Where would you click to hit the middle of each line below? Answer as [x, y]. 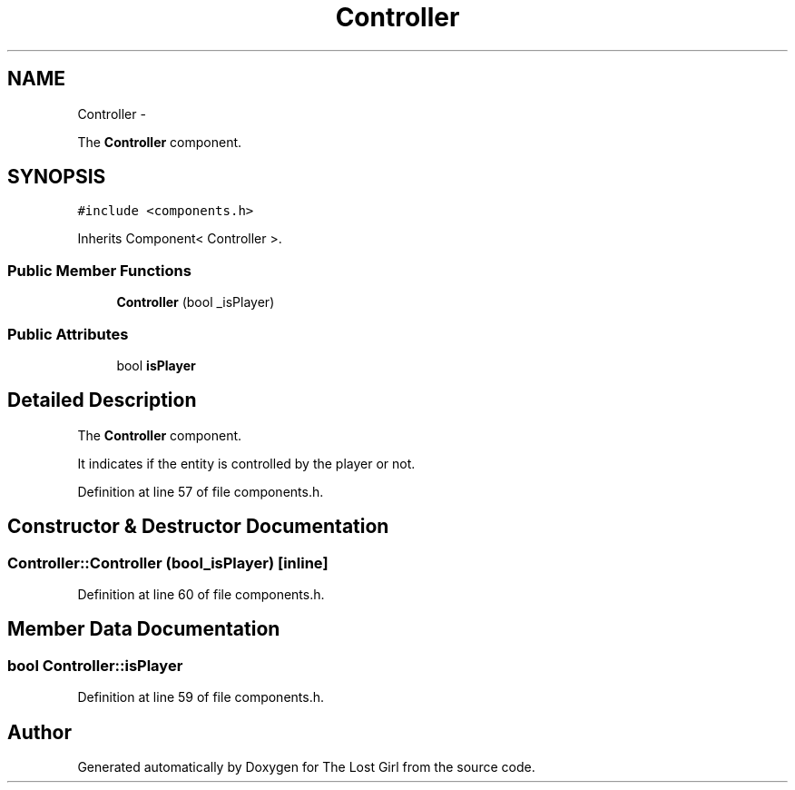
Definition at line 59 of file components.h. [201, 697]
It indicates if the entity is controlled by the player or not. [246, 463]
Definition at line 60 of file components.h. [201, 594]
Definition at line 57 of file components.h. [201, 491]
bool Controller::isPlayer [95, 665]
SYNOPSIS [57, 177]
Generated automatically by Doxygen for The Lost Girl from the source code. [306, 767]
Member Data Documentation [144, 629]
